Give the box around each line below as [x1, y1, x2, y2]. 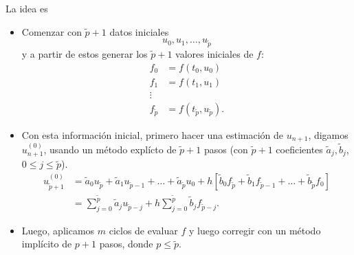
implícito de [21, 236, 72, 251]
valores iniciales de [175, 46, 254, 60]
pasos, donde [99, 236, 153, 251]
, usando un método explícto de [43, 142, 177, 156]
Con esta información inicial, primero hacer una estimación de [21, 127, 284, 142]
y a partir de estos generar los [21, 46, 148, 60]
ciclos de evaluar [109, 223, 178, 237]
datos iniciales [109, 24, 169, 38]
